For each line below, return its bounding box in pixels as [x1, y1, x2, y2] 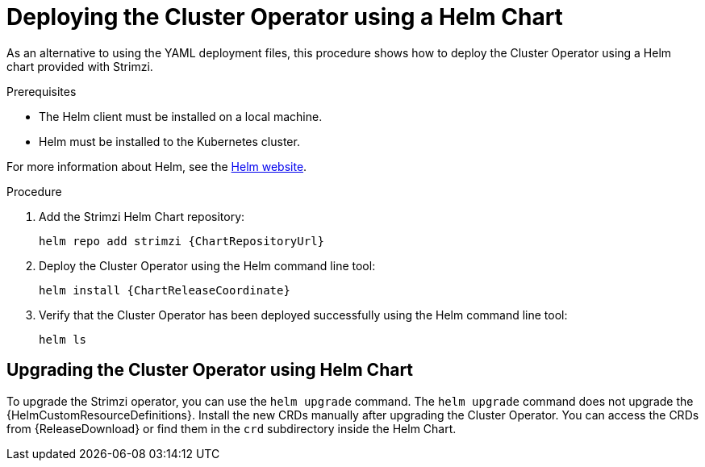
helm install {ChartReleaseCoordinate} [39, 283, 290, 297]
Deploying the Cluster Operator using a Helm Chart [6, 3, 563, 31]
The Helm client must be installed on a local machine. [39, 109, 323, 123]
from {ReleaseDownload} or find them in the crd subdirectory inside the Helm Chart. [6, 421, 457, 436]
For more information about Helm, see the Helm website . [6, 159, 307, 173]
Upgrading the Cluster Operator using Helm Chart [6, 360, 414, 381]
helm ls [39, 332, 87, 346]
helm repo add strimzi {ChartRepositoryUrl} [39, 234, 325, 248]
